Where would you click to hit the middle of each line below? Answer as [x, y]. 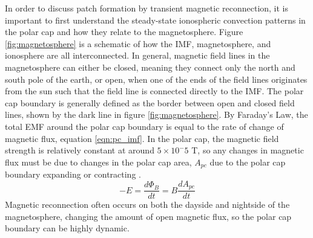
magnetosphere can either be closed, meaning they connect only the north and [150, 67]
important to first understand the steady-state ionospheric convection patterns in [155, 20]
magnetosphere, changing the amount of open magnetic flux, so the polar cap [148, 216]
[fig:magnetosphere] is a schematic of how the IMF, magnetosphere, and [138, 43]
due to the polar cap [248, 162]
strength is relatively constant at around [80, 150]
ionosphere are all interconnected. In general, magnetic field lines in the [137, 55]
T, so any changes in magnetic [248, 150]
